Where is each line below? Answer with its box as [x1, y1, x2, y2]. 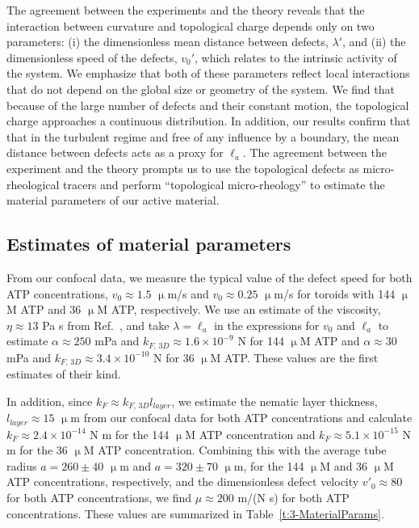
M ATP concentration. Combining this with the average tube [83, 441, 387, 458]
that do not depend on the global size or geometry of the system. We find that [6, 80, 395, 97]
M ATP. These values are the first [210, 348, 379, 365]
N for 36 [153, 348, 195, 365]
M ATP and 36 [6, 301, 82, 318]
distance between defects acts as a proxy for [6, 144, 224, 161]
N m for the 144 [90, 425, 170, 442]
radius [6, 457, 37, 474]
